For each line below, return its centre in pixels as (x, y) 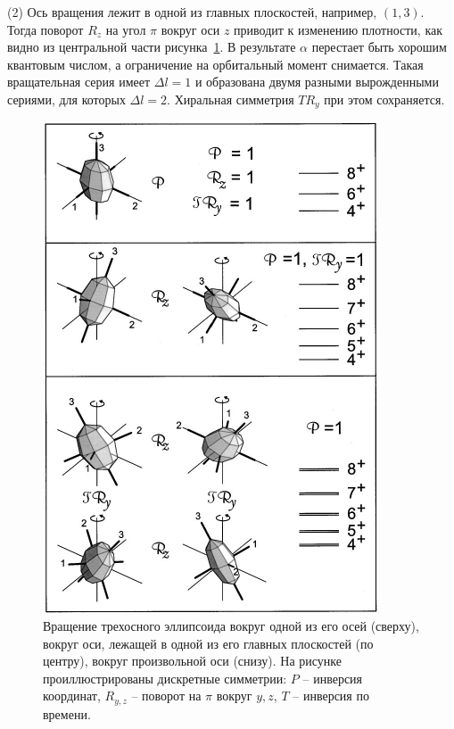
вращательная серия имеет (79, 82)
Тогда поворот (45, 29)
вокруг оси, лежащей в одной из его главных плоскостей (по (208, 643)
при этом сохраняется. (384, 99)
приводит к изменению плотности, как (338, 29)
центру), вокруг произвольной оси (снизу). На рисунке (192, 661)
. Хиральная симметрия (231, 99)
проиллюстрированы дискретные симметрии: (165, 678)
